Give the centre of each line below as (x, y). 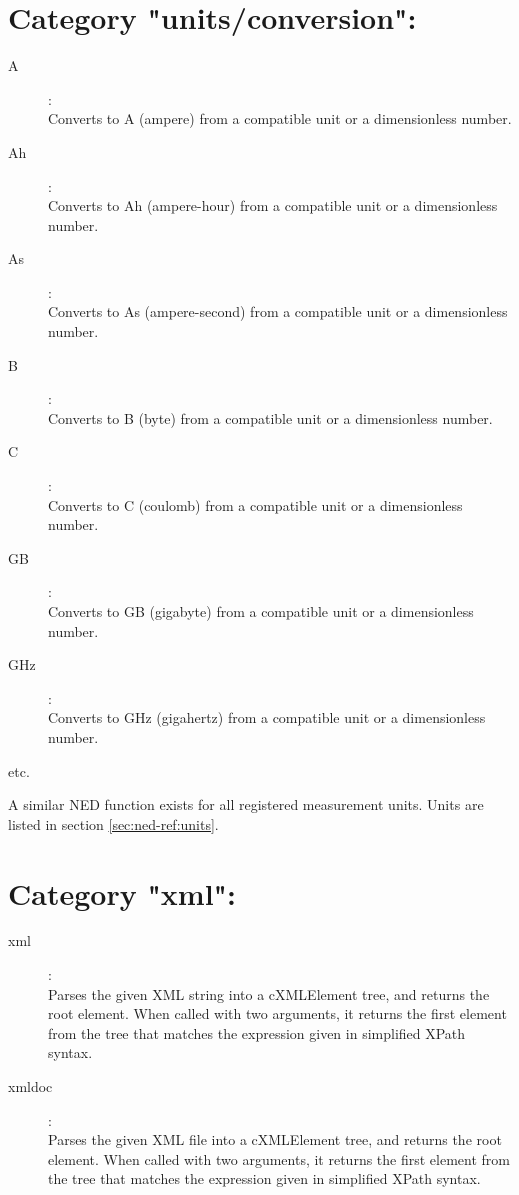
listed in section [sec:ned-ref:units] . (113, 823)
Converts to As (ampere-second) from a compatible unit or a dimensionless (278, 311)
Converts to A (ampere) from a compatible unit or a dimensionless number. (280, 118)
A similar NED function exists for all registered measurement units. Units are (246, 804)
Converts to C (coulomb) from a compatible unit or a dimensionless (255, 504)
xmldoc (30, 1086)
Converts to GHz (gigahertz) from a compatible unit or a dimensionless (267, 717)
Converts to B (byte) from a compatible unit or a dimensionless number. (270, 417)
